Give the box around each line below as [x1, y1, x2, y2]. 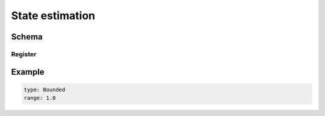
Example [11, 66, 45, 77]
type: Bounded [23, 86, 66, 93]
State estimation [11, 9, 96, 22]
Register [11, 50, 37, 58]
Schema [11, 32, 43, 42]
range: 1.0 [23, 94, 56, 102]
